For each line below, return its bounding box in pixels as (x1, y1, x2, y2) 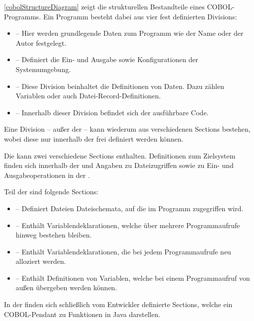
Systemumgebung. (15, 64, 71, 74)
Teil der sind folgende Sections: (4, 186, 98, 197)
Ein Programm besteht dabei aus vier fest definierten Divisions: (43, 11, 237, 21)
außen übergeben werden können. (15, 282, 117, 293)
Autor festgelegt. (15, 37, 67, 48)
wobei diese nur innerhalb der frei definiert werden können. (4, 133, 183, 144)
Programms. (4, 11, 41, 21)
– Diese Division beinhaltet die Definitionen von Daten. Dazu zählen (15, 80, 224, 91)
